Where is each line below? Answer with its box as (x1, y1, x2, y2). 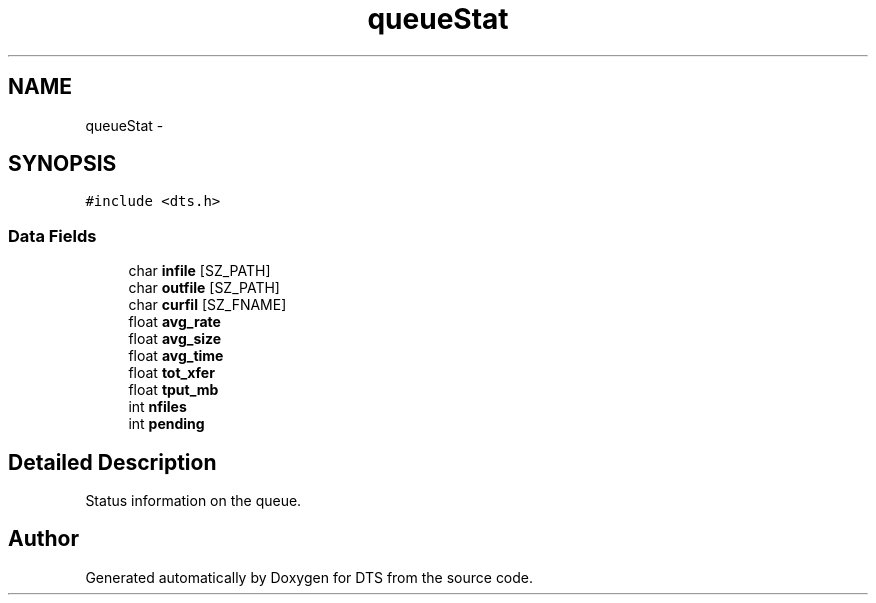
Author (8, 526, 79, 552)
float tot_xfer (128, 364, 215, 382)
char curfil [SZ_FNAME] (128, 296, 287, 314)
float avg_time (128, 347, 224, 365)
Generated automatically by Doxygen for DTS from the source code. (85, 568, 534, 586)
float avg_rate (128, 313, 221, 331)
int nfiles (128, 398, 187, 416)
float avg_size (128, 330, 222, 348)
